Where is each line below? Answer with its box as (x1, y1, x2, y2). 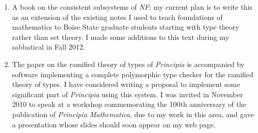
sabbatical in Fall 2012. (12, 41, 85, 52)
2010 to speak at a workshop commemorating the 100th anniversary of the (12, 99, 246, 109)
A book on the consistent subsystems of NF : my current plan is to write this (12, 2, 253, 12)
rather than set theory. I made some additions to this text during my (12, 31, 229, 42)
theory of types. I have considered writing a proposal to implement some (12, 79, 240, 90)
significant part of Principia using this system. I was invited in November (12, 88, 243, 99)
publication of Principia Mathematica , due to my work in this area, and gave (12, 108, 254, 119)
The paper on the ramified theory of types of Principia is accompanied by (12, 58, 245, 69)
